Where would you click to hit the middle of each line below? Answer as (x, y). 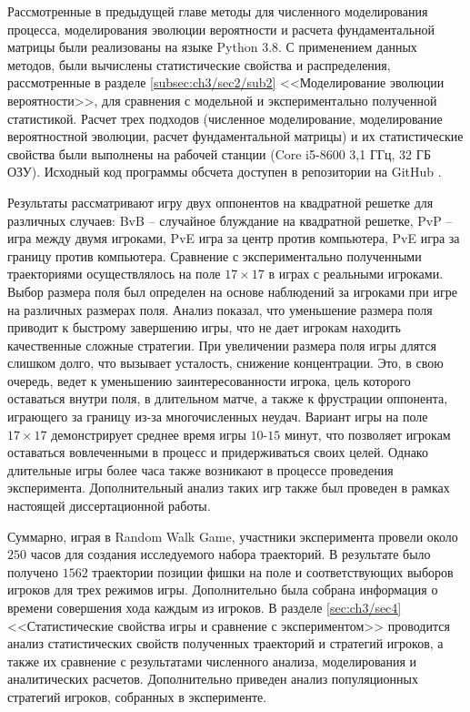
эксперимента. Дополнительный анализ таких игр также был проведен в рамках (229, 488)
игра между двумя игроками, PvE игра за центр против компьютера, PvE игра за (234, 238)
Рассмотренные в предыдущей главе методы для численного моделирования (218, 11)
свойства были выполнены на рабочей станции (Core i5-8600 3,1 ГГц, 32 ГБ (219, 153)
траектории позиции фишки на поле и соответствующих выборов (273, 571)
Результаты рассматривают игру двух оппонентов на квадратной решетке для (220, 202)
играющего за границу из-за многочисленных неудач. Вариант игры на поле (218, 417)
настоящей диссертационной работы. (109, 506)
